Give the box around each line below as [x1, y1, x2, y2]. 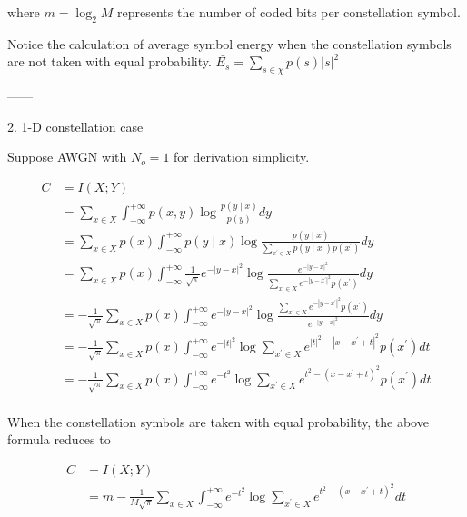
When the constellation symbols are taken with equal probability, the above [7, 412, 429, 431]
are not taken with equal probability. [7, 52, 212, 71]
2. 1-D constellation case [7, 116, 144, 135]
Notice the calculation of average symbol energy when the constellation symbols [7, 34, 452, 53]
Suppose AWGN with [7, 147, 127, 166]
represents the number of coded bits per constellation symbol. [117, 3, 461, 21]
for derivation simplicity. [174, 147, 310, 166]
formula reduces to [7, 430, 111, 449]
